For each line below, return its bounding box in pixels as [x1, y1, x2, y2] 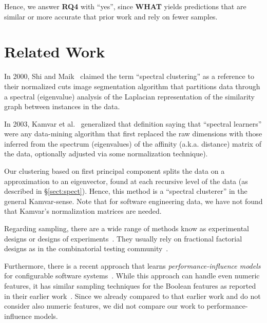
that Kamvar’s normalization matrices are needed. [4, 206, 162, 216]
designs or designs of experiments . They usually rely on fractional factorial [4, 233, 242, 244]
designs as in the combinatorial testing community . [4, 243, 168, 254]
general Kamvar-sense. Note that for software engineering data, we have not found [4, 195, 263, 206]
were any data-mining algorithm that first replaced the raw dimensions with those [4, 128, 262, 139]
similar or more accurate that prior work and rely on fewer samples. [4, 11, 218, 22]
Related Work [4, 41, 105, 62]
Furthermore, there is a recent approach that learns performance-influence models [4, 260, 261, 271]
